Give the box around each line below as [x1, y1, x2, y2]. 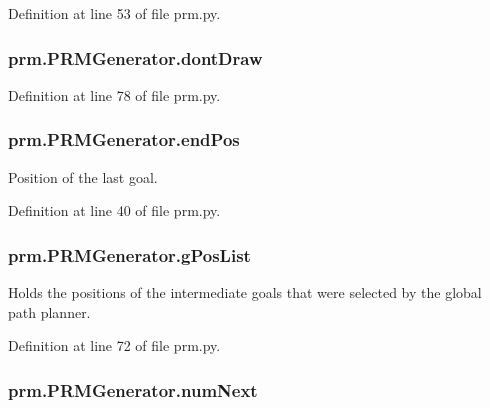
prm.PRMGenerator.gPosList [8, 242, 251, 267]
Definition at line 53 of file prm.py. [8, 3, 221, 23]
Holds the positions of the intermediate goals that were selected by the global [8, 282, 482, 303]
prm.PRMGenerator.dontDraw [8, 45, 263, 70]
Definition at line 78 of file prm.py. [8, 84, 221, 105]
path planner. [8, 301, 91, 322]
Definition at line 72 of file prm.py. [8, 335, 221, 356]
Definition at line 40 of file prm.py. [8, 200, 221, 221]
